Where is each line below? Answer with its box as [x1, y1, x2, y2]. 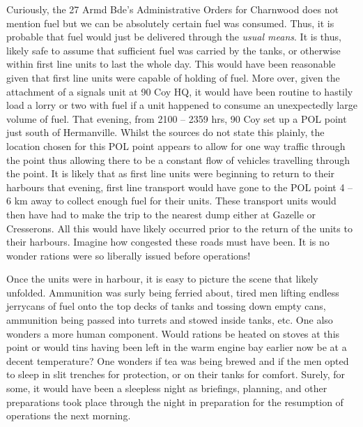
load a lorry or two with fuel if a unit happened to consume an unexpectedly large [6, 98, 357, 112]
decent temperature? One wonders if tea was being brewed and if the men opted [6, 353, 349, 368]
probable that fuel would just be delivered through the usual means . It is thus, [6, 29, 341, 44]
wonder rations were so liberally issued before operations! [6, 248, 251, 262]
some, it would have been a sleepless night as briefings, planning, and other [6, 381, 327, 396]
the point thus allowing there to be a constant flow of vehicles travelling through [6, 152, 350, 167]
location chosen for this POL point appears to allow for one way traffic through [6, 138, 346, 153]
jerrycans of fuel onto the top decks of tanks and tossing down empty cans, [6, 299, 326, 313]
